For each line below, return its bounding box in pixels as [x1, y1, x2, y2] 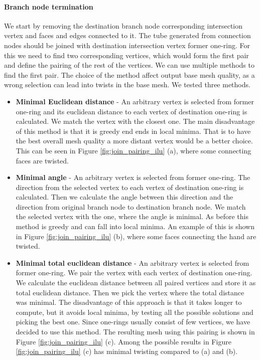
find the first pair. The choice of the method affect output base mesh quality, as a [4, 69, 255, 80]
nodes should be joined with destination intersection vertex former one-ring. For [4, 40, 250, 50]
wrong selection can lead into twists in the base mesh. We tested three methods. [4, 79, 250, 90]
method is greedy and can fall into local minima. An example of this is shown [16, 221, 254, 232]
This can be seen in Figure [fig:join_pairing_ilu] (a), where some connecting [16, 145, 251, 155]
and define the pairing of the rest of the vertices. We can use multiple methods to [4, 60, 254, 70]
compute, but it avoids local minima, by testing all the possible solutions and [16, 306, 253, 317]
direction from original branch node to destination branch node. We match [16, 201, 246, 212]
